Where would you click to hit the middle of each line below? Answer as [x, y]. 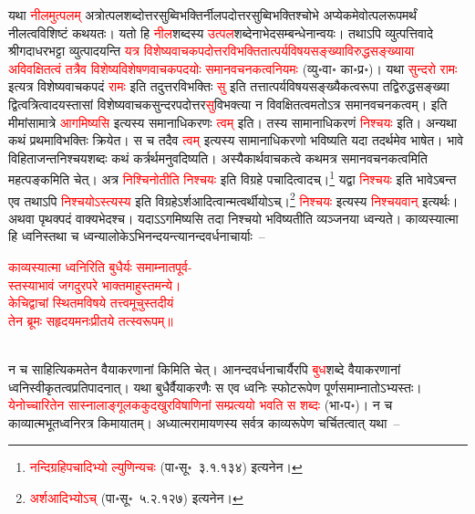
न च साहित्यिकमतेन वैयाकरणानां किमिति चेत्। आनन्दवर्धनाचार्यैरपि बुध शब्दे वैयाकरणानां [205, 369]
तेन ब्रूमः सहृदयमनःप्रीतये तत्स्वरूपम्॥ [91, 320]
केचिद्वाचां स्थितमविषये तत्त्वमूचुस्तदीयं [91, 303]
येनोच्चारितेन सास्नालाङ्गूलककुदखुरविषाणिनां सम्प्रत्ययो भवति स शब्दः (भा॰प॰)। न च [201, 405]
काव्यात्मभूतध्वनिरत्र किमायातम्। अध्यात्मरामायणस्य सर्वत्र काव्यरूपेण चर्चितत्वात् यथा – [204, 422]
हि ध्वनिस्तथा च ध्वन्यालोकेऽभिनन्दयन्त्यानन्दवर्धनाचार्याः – [137, 236]
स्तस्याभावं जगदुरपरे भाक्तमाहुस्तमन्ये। [95, 284]
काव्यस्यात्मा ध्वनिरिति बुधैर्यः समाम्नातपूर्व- [100, 267]
